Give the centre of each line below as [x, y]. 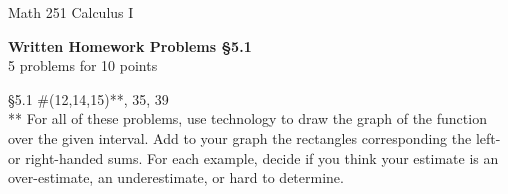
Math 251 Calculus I [71, 12]
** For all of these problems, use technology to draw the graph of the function [247, 118]
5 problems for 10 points [83, 65]
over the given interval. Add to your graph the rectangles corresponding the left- [254, 137]
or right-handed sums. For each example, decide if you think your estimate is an [253, 157]
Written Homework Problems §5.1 [130, 45]
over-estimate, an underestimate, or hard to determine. [176, 177]
